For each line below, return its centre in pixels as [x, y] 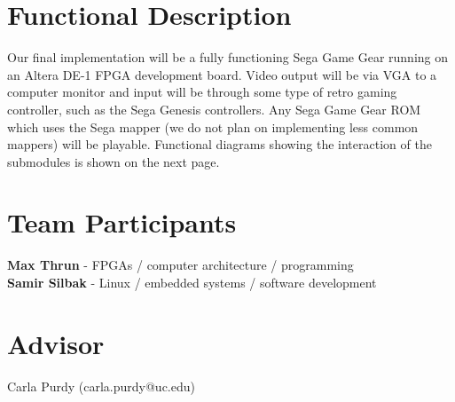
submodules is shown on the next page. [114, 161]
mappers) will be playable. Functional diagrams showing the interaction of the [220, 144]
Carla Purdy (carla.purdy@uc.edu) [101, 386]
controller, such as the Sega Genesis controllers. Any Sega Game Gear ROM [214, 109]
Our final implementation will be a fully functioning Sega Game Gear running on [227, 57]
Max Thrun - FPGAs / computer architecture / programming [180, 265]
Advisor [56, 343]
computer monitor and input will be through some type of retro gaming [202, 92]
